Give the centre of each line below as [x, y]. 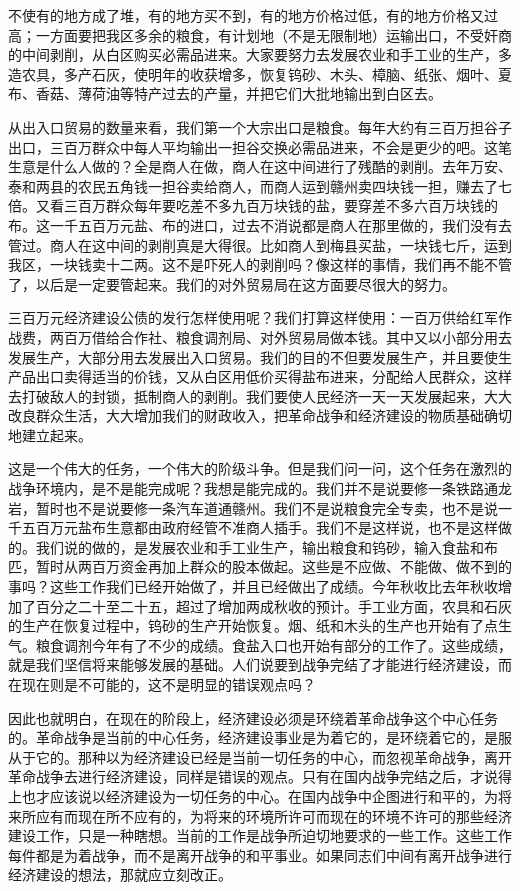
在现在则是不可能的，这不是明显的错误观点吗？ [162, 684]
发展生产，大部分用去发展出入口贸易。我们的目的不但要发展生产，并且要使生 [260, 356]
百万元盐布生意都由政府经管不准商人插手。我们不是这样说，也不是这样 [266, 527]
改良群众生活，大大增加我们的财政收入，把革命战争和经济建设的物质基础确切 [260, 415]
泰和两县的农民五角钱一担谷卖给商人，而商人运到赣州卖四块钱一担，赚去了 [253, 185]
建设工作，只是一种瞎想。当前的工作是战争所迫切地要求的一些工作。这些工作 [260, 835]
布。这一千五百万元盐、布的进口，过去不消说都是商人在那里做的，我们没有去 [260, 224]
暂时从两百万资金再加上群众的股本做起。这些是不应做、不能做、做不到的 [273, 566]
